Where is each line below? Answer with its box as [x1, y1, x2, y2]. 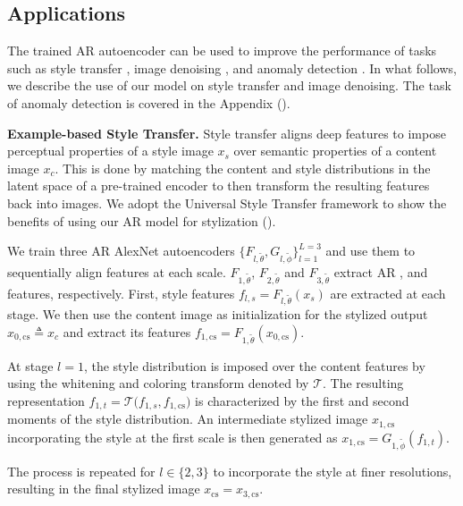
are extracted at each [330, 283, 446, 302]
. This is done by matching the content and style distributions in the [55, 158, 431, 177]
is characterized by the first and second [195, 391, 409, 409]
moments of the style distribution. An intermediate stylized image [7, 409, 368, 428]
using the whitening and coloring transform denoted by [7, 374, 309, 392]
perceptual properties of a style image [7, 141, 214, 160]
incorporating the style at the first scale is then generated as [7, 427, 338, 446]
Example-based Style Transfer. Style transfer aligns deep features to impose [7, 123, 446, 142]
